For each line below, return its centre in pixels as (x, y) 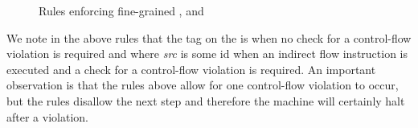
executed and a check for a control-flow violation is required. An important (191, 69)
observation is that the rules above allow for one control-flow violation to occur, (203, 85)
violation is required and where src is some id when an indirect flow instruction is (207, 54)
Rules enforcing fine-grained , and (121, 10)
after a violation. (47, 116)
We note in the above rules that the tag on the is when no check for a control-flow (209, 37)
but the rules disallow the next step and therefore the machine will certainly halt (206, 100)
